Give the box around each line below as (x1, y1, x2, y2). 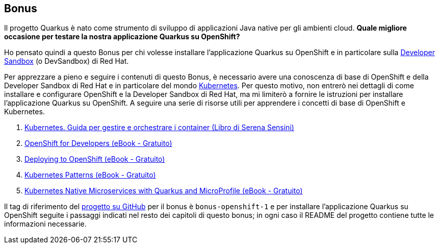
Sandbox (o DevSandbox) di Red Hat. (4, 57, 129, 66)
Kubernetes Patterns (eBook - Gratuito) (24, 170, 156, 180)
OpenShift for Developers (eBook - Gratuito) (24, 139, 172, 148)
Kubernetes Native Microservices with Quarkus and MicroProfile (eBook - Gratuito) (24, 186, 303, 195)
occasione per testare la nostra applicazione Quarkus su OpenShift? (4, 32, 240, 41)
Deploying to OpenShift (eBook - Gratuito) (24, 155, 165, 164)
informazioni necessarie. (4, 219, 87, 229)
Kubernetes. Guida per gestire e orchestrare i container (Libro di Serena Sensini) (24, 123, 294, 132)
